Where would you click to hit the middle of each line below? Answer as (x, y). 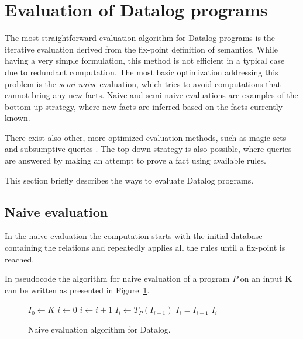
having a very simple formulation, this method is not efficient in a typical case (145, 60)
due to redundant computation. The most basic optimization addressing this (142, 72)
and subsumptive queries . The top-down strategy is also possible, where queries (148, 149)
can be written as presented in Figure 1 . (77, 290)
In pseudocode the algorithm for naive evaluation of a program (117, 279)
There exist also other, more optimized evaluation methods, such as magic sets (146, 137)
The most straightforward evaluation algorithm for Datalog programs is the (140, 38)
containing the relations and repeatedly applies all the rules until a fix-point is (145, 248)
